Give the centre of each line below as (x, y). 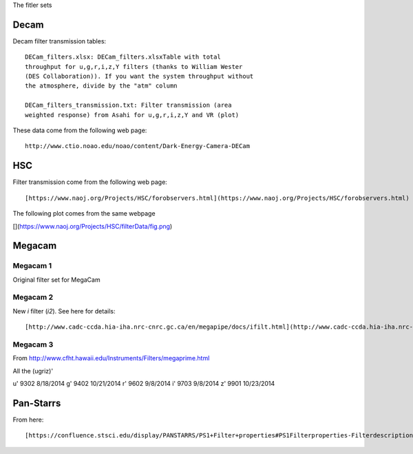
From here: (28, 420)
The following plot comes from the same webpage (84, 214)
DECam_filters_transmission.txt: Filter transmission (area (128, 105)
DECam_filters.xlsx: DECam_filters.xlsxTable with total (123, 57)
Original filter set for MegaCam (56, 280)
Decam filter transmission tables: (60, 41)
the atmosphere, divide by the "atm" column (102, 86)
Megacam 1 (32, 266)
